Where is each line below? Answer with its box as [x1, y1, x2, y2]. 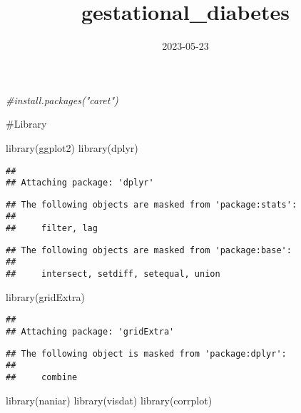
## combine [6, 372, 78, 382]
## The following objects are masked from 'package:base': [6, 245, 292, 255]
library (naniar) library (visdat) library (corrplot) [6, 392, 213, 407]
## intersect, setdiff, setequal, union [6, 269, 220, 280]
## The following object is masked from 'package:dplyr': [6, 348, 287, 359]
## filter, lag [6, 223, 98, 234]
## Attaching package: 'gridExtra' [6, 327, 175, 337]
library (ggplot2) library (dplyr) [6, 140, 138, 155]
